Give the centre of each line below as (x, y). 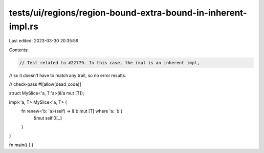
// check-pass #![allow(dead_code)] (45, 84)
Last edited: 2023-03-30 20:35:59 (44, 41)
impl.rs (24, 26)
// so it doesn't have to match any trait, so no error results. (68, 75)
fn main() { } (21, 145)
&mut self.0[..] (48, 118)
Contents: (19, 50)
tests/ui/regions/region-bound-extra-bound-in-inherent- (128, 13)
